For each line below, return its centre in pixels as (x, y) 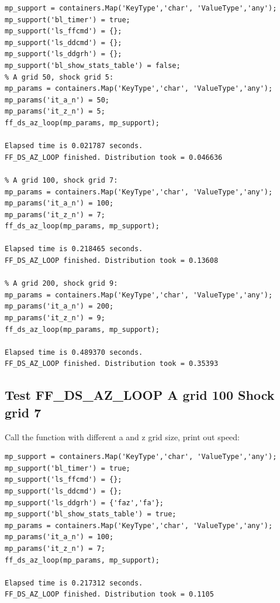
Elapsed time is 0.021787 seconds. (74, 146)
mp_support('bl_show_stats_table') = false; (93, 65)
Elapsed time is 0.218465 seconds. (74, 249)
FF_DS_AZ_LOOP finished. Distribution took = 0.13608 (112, 261)
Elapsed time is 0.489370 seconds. (74, 352)
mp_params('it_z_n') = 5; (55, 112)
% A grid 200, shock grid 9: (61, 284)
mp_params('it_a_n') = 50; (57, 100)
